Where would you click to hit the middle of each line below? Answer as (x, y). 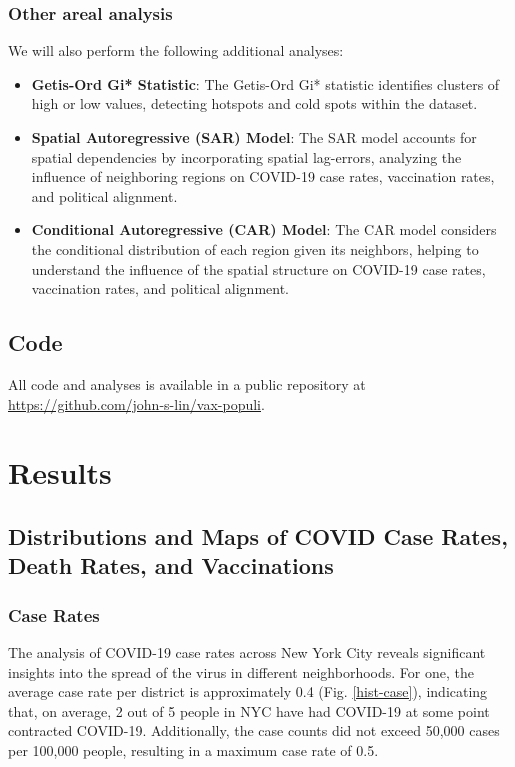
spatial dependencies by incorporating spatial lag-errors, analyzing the (246, 156)
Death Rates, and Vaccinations (171, 565)
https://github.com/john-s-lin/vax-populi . (136, 403)
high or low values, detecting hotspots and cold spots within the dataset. (254, 103)
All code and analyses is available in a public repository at (187, 383)
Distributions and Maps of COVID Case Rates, (258, 535)
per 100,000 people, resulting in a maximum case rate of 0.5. (193, 749)
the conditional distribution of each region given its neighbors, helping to (255, 248)
